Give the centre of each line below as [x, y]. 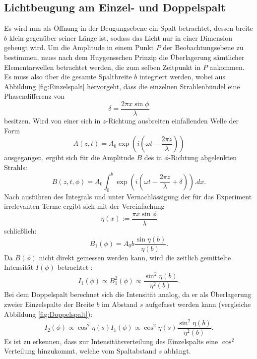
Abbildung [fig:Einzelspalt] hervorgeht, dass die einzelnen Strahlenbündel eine [122, 86]
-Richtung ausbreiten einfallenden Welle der [172, 121]
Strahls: [16, 167]
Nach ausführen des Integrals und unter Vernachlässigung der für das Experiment [128, 196]
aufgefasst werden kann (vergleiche [198, 304]
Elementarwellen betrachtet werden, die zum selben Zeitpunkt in [102, 67]
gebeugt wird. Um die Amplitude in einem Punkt [79, 47]
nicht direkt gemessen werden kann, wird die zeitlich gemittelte [135, 257]
